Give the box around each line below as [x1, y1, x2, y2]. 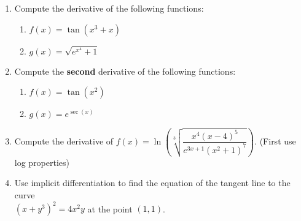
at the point [87, 202, 133, 215]
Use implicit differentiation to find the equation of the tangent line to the [14, 176, 291, 189]
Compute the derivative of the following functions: [14, 2, 204, 14]
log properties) [14, 155, 70, 168]
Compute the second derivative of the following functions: [14, 64, 236, 77]
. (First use [254, 134, 296, 147]
